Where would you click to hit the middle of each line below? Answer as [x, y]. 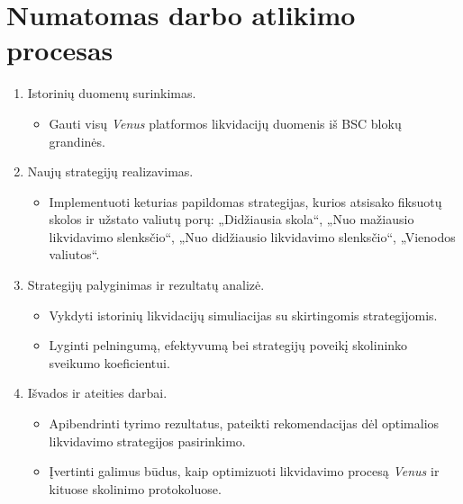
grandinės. [77, 141]
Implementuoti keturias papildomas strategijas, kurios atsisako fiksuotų [245, 201]
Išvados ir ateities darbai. [97, 393]
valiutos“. [74, 254]
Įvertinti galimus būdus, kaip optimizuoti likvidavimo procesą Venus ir [244, 471]
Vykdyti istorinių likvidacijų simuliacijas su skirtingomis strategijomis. [243, 315]
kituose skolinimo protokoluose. [135, 488]
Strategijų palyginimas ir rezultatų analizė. [146, 285]
